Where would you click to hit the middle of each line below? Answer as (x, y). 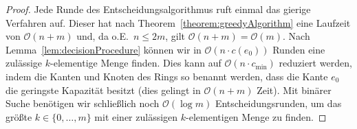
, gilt (175, 36)
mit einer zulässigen (136, 116)
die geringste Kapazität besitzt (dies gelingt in (103, 90)
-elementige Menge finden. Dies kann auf (136, 63)
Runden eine (299, 49)
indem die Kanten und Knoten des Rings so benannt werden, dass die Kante (167, 76)
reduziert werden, (315, 63)
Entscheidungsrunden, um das (278, 103)
